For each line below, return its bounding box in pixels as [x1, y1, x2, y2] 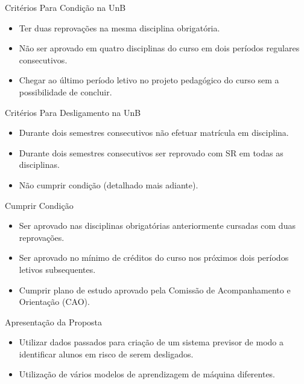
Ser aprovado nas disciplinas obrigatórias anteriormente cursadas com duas [19, 219, 296, 232]
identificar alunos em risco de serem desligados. [19, 347, 194, 360]
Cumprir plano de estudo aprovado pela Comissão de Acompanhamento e [19, 283, 291, 296]
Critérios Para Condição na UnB [5, 1, 126, 13]
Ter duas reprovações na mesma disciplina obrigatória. [19, 21, 220, 34]
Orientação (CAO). [19, 295, 90, 308]
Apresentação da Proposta [5, 315, 103, 328]
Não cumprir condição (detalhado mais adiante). [19, 178, 198, 191]
